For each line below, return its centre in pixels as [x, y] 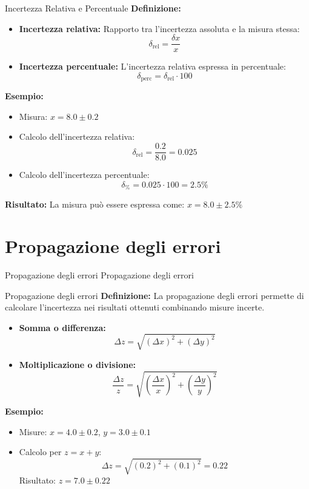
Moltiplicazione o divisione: [77, 364]
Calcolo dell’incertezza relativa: [77, 136]
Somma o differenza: [62, 327]
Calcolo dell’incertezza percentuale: [84, 175]
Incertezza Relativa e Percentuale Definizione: [93, 8]
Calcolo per [40, 452]
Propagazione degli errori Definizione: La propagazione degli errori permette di [154, 295]
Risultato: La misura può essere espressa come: [95, 204]
